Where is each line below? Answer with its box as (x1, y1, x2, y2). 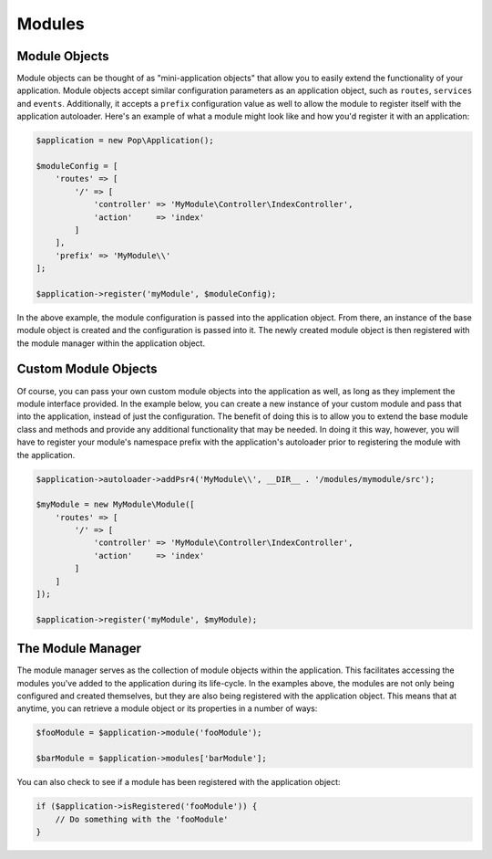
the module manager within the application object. (16, 338, 205, 349)
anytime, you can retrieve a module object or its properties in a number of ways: (16, 703, 318, 714)
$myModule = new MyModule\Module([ (36, 499, 195, 510)
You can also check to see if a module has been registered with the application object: (16, 777, 341, 788)
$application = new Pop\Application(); (36, 135, 214, 146)
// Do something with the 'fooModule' (55, 813, 229, 824)
